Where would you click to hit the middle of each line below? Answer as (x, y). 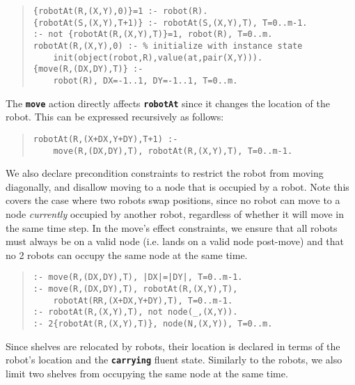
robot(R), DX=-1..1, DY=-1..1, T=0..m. (145, 80)
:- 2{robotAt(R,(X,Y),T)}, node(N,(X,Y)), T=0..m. (153, 323)
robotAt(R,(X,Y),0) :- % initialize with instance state (168, 46)
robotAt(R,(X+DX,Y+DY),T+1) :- (105, 139)
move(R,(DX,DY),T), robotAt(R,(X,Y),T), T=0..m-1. (173, 151)
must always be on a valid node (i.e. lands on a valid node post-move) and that (175, 241)
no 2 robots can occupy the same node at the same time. (127, 254)
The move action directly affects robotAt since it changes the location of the (168, 103)
